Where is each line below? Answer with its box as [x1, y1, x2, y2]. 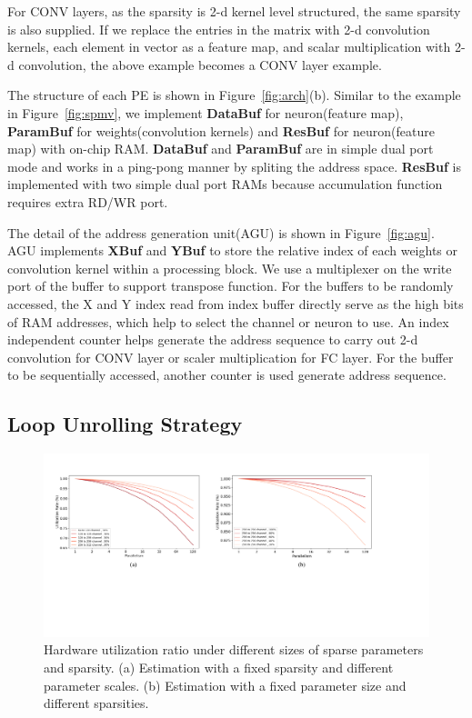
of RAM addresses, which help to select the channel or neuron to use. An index [7, 312, 449, 331]
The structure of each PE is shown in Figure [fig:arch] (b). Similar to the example [7, 85, 461, 105]
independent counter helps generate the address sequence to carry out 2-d [7, 330, 418, 349]
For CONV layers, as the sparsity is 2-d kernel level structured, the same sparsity [7, 2, 461, 20]
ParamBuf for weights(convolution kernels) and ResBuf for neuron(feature [7, 121, 436, 140]
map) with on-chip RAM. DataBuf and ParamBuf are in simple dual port [7, 139, 434, 158]
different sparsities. [44, 693, 149, 713]
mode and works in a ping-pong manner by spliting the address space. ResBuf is [7, 156, 461, 175]
